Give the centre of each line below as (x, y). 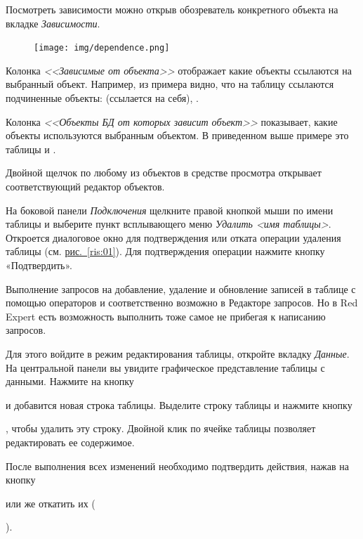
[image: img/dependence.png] (102, 48)
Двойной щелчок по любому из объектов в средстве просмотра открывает (164, 173)
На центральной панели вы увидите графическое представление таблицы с (165, 367)
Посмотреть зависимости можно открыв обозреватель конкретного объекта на (172, 9)
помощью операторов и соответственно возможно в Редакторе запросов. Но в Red (182, 303)
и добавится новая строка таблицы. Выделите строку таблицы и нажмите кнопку (179, 404)
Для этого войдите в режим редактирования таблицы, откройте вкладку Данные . (178, 353)
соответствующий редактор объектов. (85, 186)
